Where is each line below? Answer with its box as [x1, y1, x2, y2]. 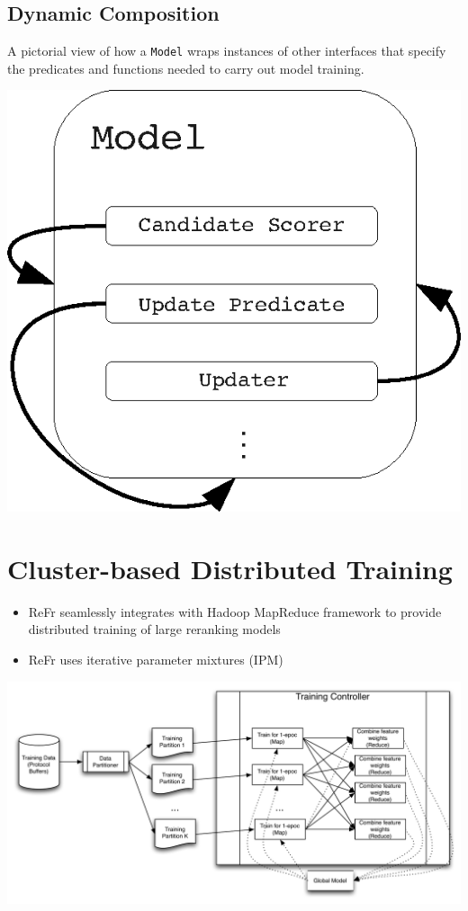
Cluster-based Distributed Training [7, 549, 453, 586]
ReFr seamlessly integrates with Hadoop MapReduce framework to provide [28, 602, 442, 621]
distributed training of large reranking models [28, 620, 281, 639]
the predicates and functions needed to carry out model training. [7, 58, 364, 77]
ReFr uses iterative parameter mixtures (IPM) [28, 650, 283, 669]
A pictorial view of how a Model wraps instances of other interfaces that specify [7, 41, 446, 60]
